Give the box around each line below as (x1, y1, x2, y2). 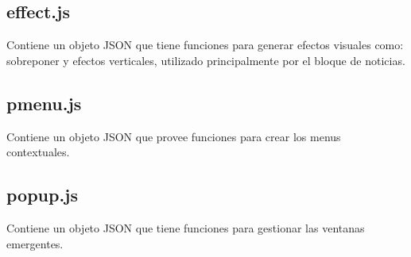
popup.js (6, 182, 79, 207)
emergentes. (6, 235, 64, 251)
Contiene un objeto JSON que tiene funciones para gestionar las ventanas (6, 219, 365, 236)
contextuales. (6, 144, 70, 160)
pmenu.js (6, 90, 82, 115)
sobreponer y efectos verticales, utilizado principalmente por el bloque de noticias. (6, 52, 405, 68)
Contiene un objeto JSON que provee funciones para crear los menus (6, 128, 341, 144)
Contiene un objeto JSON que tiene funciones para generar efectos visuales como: (6, 36, 404, 53)
